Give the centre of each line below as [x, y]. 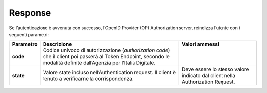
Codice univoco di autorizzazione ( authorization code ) [106, 50]
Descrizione [57, 44]
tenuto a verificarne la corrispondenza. [88, 79]
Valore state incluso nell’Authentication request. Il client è [109, 73]
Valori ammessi [200, 44]
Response [30, 13]
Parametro [25, 44]
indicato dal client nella [209, 76]
